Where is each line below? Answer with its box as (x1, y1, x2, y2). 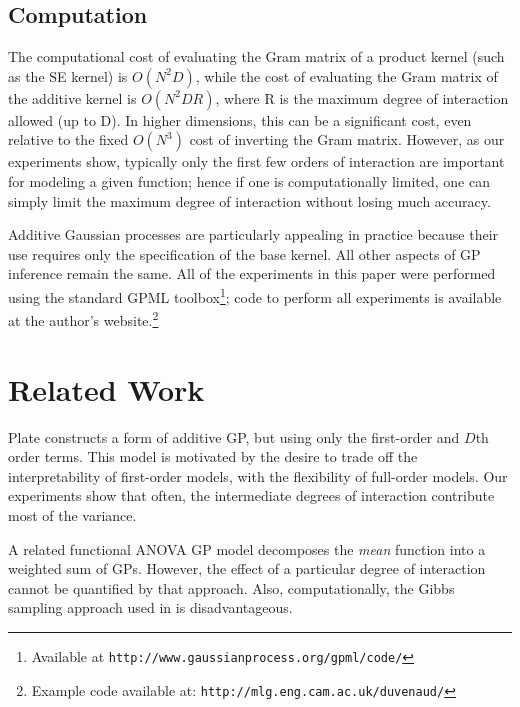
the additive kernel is (8, 87, 137, 108)
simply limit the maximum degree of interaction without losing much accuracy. (8, 190, 491, 211)
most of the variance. (8, 504, 137, 525)
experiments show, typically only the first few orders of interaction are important (8, 151, 505, 172)
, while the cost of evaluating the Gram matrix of (195, 65, 498, 86)
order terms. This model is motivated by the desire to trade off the (8, 446, 418, 467)
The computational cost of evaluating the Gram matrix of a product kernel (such (8, 46, 505, 67)
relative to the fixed (8, 129, 129, 150)
